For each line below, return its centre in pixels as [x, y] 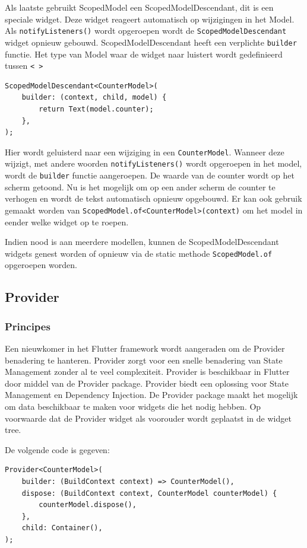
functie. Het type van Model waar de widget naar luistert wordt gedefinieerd [144, 54]
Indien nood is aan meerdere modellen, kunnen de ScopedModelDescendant [142, 242]
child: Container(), [62, 528]
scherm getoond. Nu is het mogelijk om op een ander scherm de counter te [140, 187]
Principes [28, 326]
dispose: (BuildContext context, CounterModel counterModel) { [149, 493]
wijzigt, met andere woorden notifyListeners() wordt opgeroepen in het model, [153, 163]
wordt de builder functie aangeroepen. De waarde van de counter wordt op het [150, 175]
